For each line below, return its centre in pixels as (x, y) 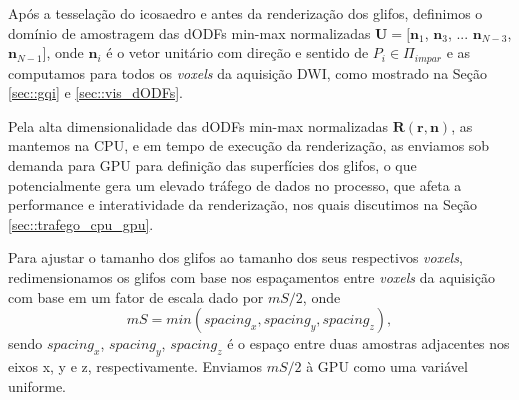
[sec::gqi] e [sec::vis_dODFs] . (95, 92)
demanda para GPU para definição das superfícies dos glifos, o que (212, 165)
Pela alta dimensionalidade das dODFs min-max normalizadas (198, 125)
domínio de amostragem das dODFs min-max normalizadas (189, 32)
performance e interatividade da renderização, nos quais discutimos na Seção (243, 204)
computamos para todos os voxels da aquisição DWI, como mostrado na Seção (248, 72)
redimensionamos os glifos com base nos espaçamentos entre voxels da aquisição (251, 276)
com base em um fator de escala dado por (136, 296)
